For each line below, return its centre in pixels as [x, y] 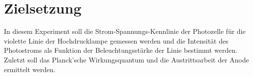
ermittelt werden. [30, 69]
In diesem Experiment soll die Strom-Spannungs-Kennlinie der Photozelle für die [125, 31]
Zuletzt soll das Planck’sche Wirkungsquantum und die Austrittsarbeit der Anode [126, 59]
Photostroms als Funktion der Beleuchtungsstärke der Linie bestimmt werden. [121, 50]
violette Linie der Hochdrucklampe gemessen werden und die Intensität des [116, 40]
